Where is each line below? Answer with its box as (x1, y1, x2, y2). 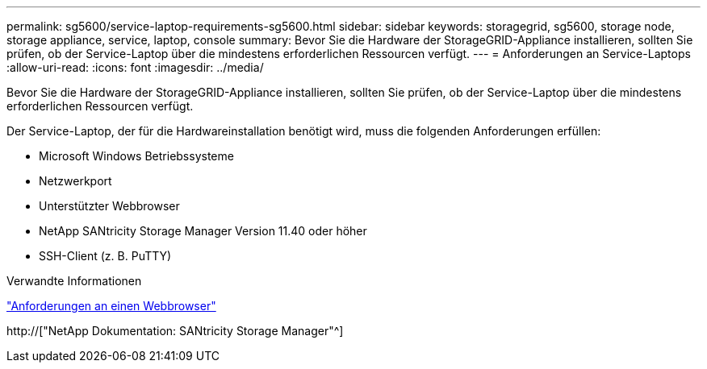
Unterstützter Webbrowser (39, 199, 180, 213)
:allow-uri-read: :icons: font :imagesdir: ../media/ (6, 60, 264, 74)
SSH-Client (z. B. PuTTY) (39, 249, 172, 263)
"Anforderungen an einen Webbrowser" (6, 299, 216, 313)
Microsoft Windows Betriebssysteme (39, 149, 234, 163)
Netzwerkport (39, 174, 112, 188)
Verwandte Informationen (6, 274, 142, 288)
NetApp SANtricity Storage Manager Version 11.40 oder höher (39, 224, 367, 238)
